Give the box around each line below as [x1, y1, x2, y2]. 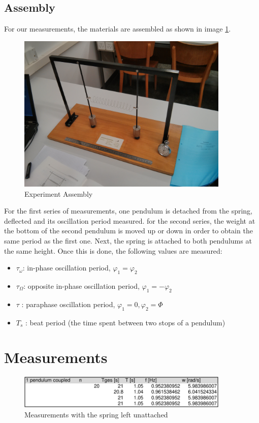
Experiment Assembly [24, 188, 93, 199]
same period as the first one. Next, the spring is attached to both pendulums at [4, 235, 252, 246]
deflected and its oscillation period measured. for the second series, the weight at [4, 215, 255, 226]
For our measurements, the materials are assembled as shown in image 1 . [4, 23, 231, 34]
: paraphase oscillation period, [21, 298, 115, 309]
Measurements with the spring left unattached [24, 409, 168, 419]
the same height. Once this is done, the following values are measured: [4, 245, 222, 256]
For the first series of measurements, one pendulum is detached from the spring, [4, 205, 253, 216]
